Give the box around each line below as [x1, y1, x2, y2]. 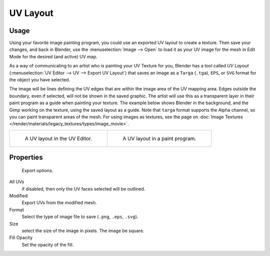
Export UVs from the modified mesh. [21, 200, 97, 206]
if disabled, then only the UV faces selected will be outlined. [21, 186, 145, 192]
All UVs [9, 179, 24, 185]
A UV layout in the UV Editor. [24, 135, 92, 142]
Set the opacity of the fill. [21, 242, 74, 248]
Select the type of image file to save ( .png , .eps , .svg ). [21, 214, 138, 220]
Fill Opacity [9, 235, 32, 241]
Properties [9, 153, 43, 162]
